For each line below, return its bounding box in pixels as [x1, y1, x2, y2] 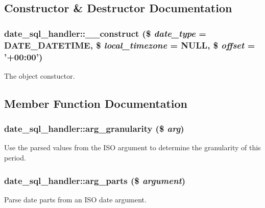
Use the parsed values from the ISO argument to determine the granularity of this [4, 142, 261, 153]
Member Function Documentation [4, 95, 188, 111]
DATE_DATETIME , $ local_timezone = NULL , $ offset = [4, 38, 255, 51]
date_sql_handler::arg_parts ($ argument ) [4, 174, 186, 187]
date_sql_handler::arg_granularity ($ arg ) [4, 122, 184, 135]
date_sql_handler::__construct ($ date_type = [4, 27, 206, 39]
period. [4, 152, 26, 163]
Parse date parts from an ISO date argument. [4, 194, 147, 204]
